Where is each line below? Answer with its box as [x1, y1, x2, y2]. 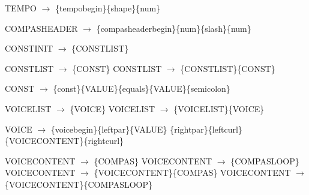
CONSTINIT [5, 42, 53, 55]
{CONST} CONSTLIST [72, 62, 162, 74]
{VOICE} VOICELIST [70, 102, 155, 115]
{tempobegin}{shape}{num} [55, 2, 161, 14]
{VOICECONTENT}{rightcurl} [5, 134, 124, 147]
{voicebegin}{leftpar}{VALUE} [50, 122, 167, 135]
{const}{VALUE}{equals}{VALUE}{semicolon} [53, 82, 230, 95]
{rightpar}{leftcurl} [170, 122, 242, 135]
